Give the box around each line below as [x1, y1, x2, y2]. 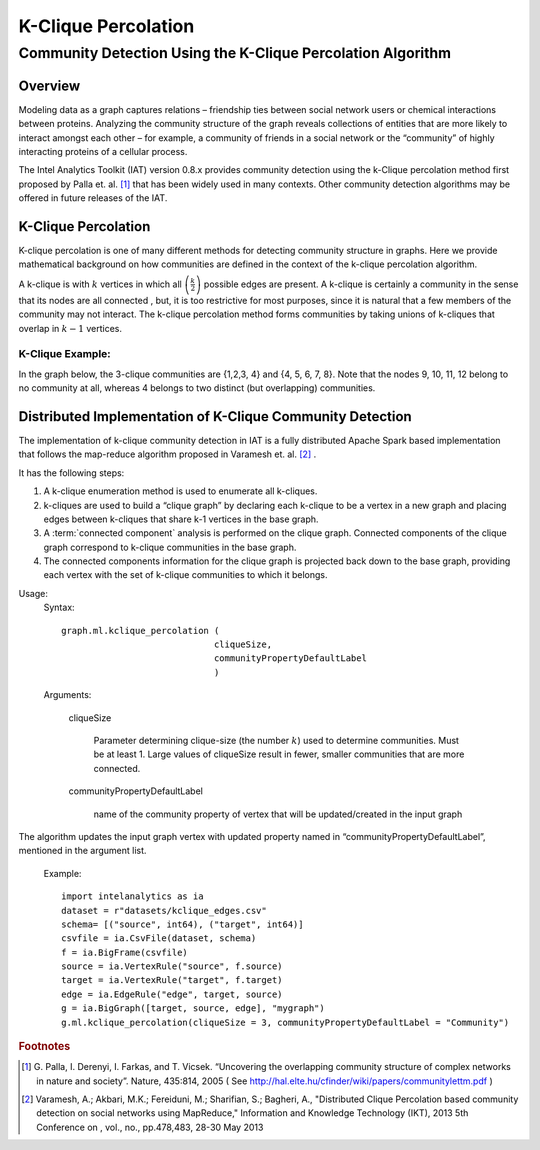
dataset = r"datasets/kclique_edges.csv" [61, 905, 267, 916]
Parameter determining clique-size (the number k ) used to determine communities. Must [93, 735, 460, 746]
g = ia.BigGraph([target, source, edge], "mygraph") [61, 1003, 325, 1014]
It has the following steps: [18, 466, 125, 479]
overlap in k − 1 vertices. [18, 322, 123, 334]
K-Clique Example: [18, 347, 112, 361]
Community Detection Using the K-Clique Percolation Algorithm [18, 44, 452, 62]
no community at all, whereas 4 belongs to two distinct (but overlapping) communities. [18, 382, 376, 394]
